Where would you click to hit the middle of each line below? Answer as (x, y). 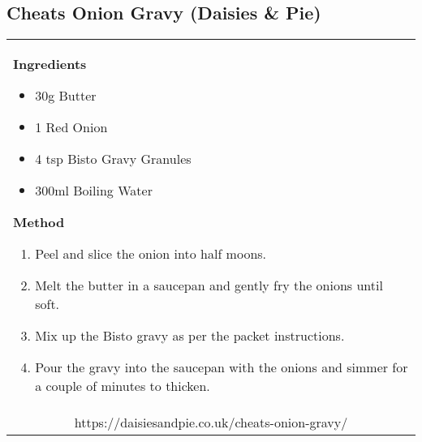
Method (39, 222)
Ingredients (50, 64)
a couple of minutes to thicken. (123, 386)
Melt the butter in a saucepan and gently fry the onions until (209, 285)
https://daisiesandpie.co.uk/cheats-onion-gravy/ (211, 423)
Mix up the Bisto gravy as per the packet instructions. (190, 336)
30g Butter (66, 96)
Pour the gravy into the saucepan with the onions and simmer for (222, 367)
